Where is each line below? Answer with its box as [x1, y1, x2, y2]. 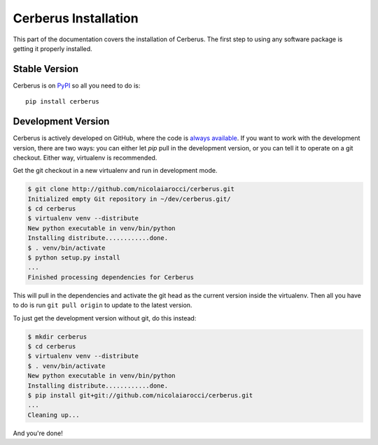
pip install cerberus [25, 98, 99, 106]
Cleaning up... [27, 411, 80, 419]
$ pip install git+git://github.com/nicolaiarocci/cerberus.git [27, 391, 253, 399]
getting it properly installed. [13, 44, 92, 52]
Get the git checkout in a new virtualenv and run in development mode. [13, 167, 218, 175]
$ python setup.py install [27, 254, 120, 262]
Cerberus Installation [13, 10, 139, 26]
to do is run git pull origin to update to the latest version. [13, 301, 192, 309]
